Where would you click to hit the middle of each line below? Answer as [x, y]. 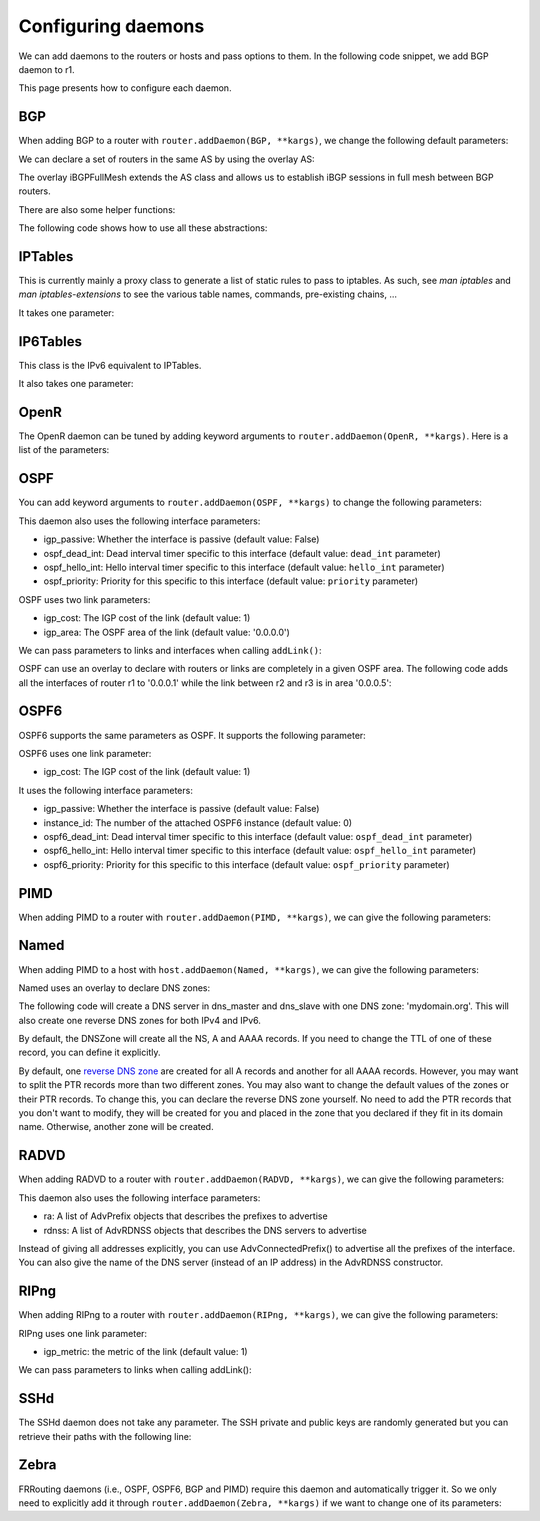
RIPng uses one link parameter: [83, 1333]
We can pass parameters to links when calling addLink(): [135, 1370]
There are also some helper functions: [97, 209]
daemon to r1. [46, 69]
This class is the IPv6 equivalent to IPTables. [110, 365]
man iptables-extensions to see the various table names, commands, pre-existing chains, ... [208, 294]
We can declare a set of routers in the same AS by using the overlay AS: [166, 159]
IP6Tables [50, 341]
